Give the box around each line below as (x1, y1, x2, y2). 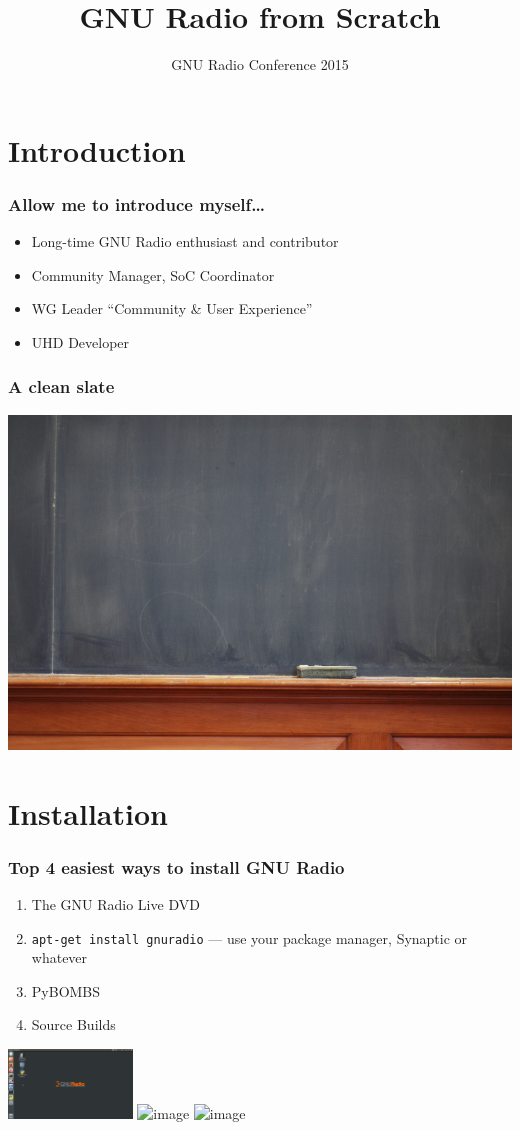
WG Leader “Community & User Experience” (31, 298, 313, 319)
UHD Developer (31, 331, 130, 352)
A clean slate (8, 374, 115, 399)
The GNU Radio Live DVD (31, 893, 200, 914)
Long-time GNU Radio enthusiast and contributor (31, 231, 339, 252)
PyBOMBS (31, 980, 101, 1001)
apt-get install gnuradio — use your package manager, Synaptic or (31, 927, 468, 948)
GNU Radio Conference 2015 (171, 54, 349, 75)
